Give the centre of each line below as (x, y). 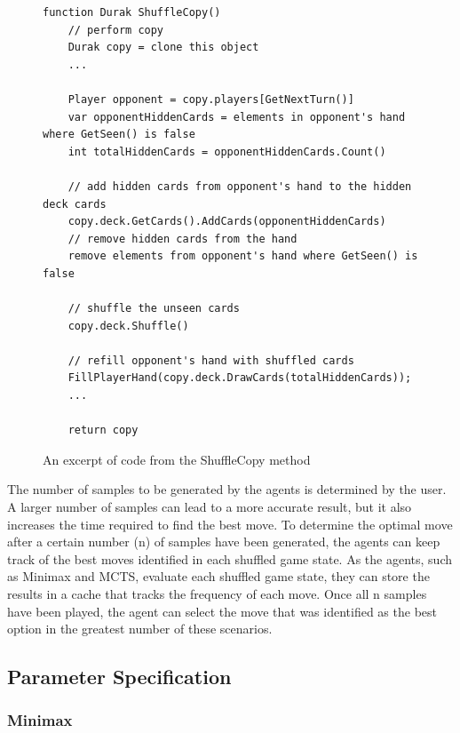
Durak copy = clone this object (163, 48)
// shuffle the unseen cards (154, 309)
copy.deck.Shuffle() (128, 326)
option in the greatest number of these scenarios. (140, 629)
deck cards (75, 204)
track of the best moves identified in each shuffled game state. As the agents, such (230, 558)
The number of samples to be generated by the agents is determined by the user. (227, 489)
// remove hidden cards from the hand (182, 239)
